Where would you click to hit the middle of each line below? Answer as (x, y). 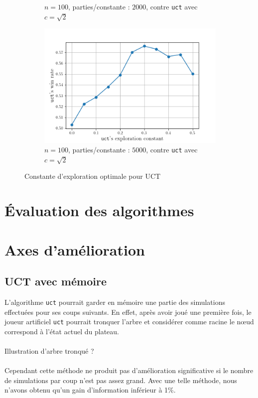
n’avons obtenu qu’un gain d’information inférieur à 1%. (90, 390)
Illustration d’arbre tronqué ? (49, 351)
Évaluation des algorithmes (99, 210)
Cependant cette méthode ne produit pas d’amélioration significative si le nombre (129, 370)
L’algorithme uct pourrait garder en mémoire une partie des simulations (115, 302)
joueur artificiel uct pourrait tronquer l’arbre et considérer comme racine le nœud (129, 322)
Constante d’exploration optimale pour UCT (93, 176)
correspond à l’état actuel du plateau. (62, 331)
